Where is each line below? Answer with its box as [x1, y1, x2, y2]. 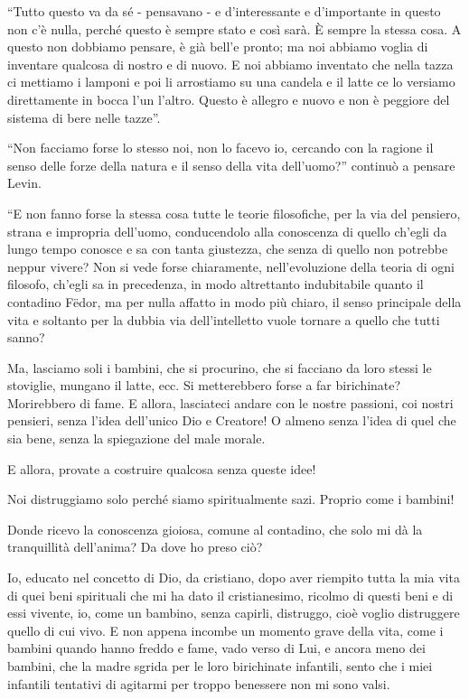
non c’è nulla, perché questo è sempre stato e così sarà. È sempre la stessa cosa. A [7, 19, 462, 38]
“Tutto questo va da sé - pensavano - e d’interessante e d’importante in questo [7, 2, 441, 20]
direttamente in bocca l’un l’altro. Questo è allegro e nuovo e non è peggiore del [7, 89, 450, 108]
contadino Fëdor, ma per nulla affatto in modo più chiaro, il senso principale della [7, 292, 462, 311]
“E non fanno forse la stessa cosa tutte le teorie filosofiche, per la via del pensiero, [7, 203, 461, 222]
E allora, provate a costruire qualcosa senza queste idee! [7, 459, 316, 478]
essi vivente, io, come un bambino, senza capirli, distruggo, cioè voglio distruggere [7, 603, 460, 622]
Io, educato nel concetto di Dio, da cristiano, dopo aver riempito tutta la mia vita [7, 568, 460, 587]
